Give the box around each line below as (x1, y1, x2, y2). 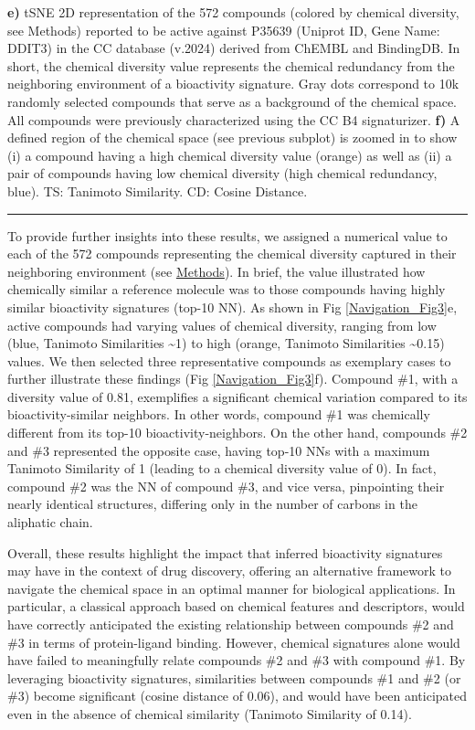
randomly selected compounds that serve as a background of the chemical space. (7, 91, 458, 111)
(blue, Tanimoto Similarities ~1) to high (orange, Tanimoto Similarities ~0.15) (7, 333, 445, 353)
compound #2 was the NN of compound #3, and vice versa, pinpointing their (7, 476, 445, 495)
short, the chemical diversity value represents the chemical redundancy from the (7, 56, 455, 75)
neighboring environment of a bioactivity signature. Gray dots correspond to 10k (7, 74, 459, 93)
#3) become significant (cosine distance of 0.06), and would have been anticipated (7, 686, 468, 705)
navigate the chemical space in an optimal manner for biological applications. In (7, 578, 456, 598)
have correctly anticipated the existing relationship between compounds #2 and (7, 615, 454, 633)
